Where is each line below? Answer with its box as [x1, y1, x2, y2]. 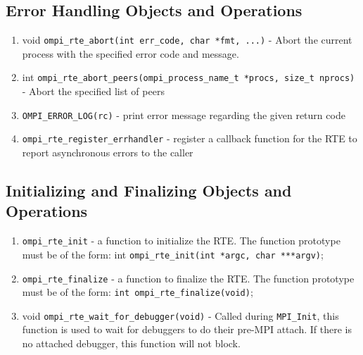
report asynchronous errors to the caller [22, 145, 193, 160]
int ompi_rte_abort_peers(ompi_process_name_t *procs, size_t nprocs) [22, 70, 355, 85]
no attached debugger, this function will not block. [22, 336, 241, 351]
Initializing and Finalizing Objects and [6, 180, 292, 201]
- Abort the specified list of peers [22, 84, 165, 99]
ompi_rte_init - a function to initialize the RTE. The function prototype [22, 233, 340, 248]
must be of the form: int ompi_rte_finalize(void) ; [22, 285, 253, 299]
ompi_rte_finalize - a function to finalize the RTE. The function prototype [22, 270, 355, 285]
